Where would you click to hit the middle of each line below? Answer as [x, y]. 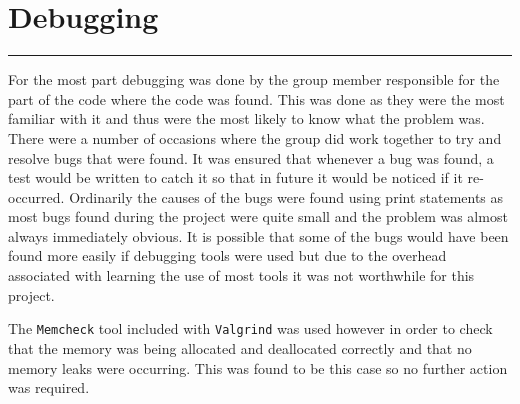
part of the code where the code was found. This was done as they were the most [256, 98]
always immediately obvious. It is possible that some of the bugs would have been [258, 235]
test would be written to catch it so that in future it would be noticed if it [235, 177]
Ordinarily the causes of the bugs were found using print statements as [286, 196]
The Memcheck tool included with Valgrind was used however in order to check [250, 328]
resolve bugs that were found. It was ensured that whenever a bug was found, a [251, 157]
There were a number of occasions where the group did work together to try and [255, 137]
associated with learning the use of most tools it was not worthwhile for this [241, 275]
